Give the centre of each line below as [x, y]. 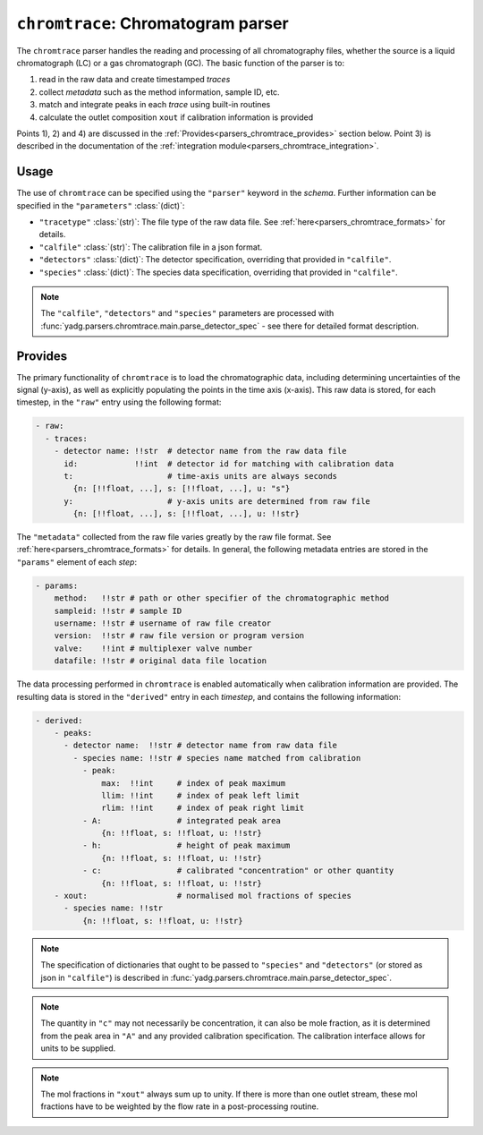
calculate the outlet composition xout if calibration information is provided [176, 117]
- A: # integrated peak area [181, 820]
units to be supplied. [78, 1048]
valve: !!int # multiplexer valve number [153, 648]
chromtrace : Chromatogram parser [153, 23]
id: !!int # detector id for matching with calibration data [229, 464]
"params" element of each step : [77, 562]
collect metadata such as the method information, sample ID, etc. [160, 92]
